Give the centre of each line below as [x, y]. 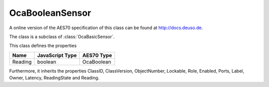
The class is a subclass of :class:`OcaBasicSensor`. [62, 37]
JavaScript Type [57, 55]
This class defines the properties [43, 46]
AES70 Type [97, 55]
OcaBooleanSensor [50, 13]
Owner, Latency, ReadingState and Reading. [54, 78]
